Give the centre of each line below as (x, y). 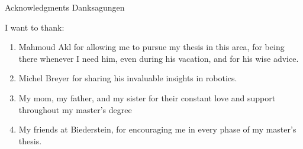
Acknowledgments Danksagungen (65, 7)
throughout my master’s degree (75, 109)
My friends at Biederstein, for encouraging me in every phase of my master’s (157, 129)
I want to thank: (35, 27)
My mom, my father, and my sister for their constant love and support (147, 97)
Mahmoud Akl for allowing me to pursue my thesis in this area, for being (151, 47)
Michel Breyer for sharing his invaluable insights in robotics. (128, 78)
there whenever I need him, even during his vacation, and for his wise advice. (159, 58)
